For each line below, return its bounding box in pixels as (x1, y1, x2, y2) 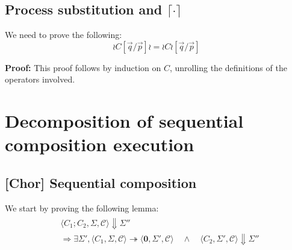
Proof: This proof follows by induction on (5, 61, 161, 73)
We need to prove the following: (5, 28, 122, 41)
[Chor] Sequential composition (5, 173, 197, 192)
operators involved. (5, 73, 75, 86)
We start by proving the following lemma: (5, 201, 159, 214)
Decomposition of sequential (5, 108, 244, 133)
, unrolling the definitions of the (169, 61, 287, 73)
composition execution (5, 132, 194, 157)
